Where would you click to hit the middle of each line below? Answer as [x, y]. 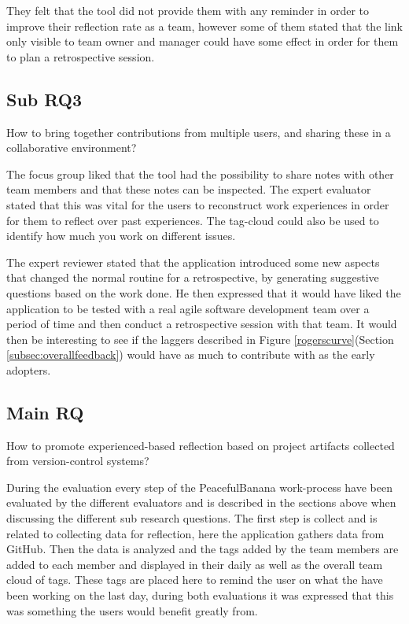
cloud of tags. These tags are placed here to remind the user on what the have [195, 580]
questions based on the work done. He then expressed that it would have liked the [204, 292]
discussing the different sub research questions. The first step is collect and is [192, 518]
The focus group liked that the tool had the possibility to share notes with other [200, 174]
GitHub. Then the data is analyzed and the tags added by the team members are [203, 549]
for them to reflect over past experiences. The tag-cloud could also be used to [193, 220]
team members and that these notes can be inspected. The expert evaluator [189, 189]
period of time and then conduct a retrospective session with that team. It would [202, 324]
